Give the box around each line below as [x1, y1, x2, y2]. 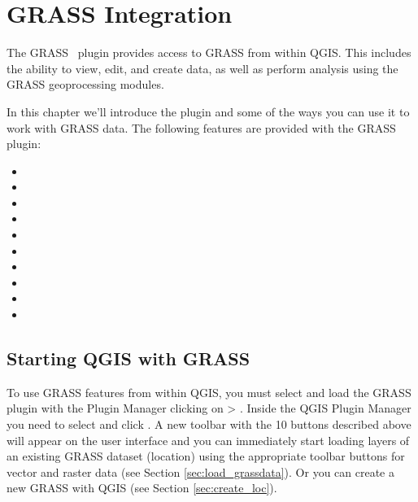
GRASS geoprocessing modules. [7, 76, 164, 93]
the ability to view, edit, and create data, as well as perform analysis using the [7, 59, 398, 76]
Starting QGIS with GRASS [7, 346, 250, 371]
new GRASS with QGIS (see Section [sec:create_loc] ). [7, 479, 277, 496]
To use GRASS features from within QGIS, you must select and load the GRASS [7, 383, 411, 400]
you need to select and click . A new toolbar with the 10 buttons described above [7, 416, 411, 433]
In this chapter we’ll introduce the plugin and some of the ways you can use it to [7, 103, 410, 120]
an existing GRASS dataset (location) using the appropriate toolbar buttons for [7, 447, 405, 465]
